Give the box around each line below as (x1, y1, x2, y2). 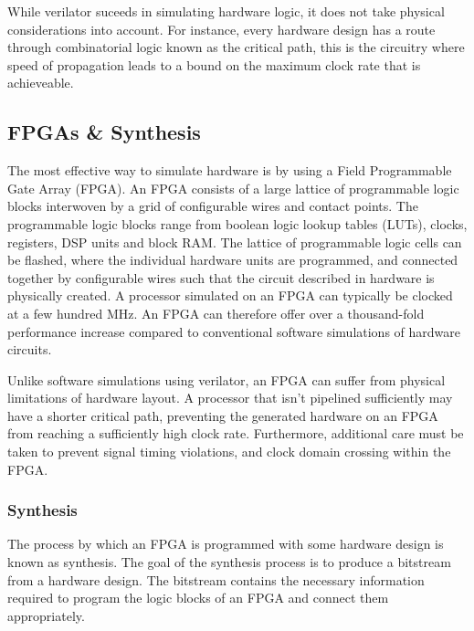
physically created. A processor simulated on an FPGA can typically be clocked (7, 286, 453, 305)
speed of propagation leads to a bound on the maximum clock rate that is (7, 55, 421, 74)
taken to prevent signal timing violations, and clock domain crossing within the (7, 442, 451, 461)
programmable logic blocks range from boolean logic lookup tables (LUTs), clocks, (7, 214, 468, 233)
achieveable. (7, 73, 74, 92)
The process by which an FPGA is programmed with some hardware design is (7, 534, 444, 553)
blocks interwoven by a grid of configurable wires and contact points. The (7, 196, 418, 216)
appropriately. (7, 605, 85, 625)
